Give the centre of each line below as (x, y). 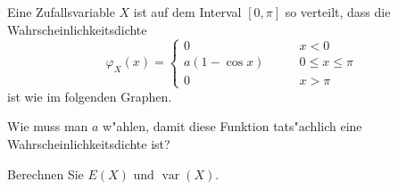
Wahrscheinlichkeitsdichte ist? (89, 143)
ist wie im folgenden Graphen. (90, 96)
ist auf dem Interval (187, 12)
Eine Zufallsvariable (61, 12)
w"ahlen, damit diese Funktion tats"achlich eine (232, 126)
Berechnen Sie (46, 173)
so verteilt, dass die (338, 12)
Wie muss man (48, 126)
